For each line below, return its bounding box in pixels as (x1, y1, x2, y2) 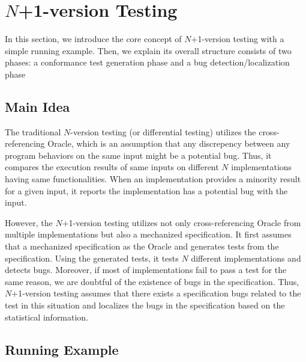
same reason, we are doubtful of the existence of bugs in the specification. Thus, (5, 275, 299, 287)
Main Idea (5, 97, 70, 115)
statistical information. (5, 310, 89, 323)
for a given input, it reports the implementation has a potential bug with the (5, 184, 288, 197)
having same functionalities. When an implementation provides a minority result (5, 173, 301, 185)
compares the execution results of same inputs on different (5, 161, 219, 173)
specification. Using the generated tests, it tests (5, 251, 179, 264)
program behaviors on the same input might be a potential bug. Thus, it (5, 149, 272, 161)
